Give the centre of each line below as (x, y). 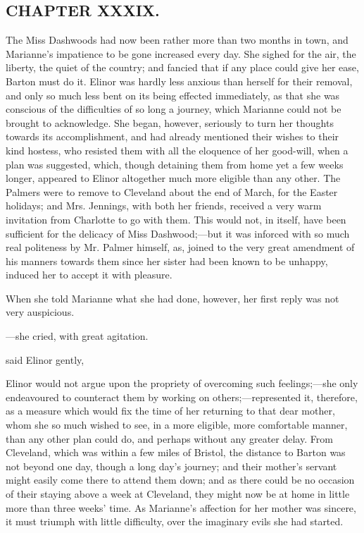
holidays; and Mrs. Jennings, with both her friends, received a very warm (164, 206)
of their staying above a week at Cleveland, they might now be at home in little (178, 494)
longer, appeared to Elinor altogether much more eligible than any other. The (173, 178)
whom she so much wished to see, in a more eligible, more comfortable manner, (177, 425)
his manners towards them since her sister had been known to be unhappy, (167, 261)
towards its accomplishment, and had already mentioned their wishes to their (172, 136)
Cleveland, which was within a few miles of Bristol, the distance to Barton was (176, 452)
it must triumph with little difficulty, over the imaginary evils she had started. (175, 521)
